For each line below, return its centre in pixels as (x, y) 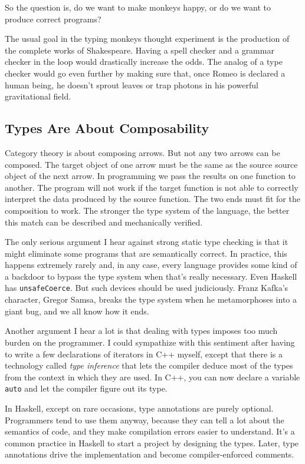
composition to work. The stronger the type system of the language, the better (147, 210)
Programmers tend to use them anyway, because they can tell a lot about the (145, 420)
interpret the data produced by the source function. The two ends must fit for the (152, 199)
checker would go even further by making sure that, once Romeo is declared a (145, 73)
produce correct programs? (53, 19)
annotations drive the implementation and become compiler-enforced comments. (150, 454)
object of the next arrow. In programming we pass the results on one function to (150, 176)
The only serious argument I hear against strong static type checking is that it (147, 242)
